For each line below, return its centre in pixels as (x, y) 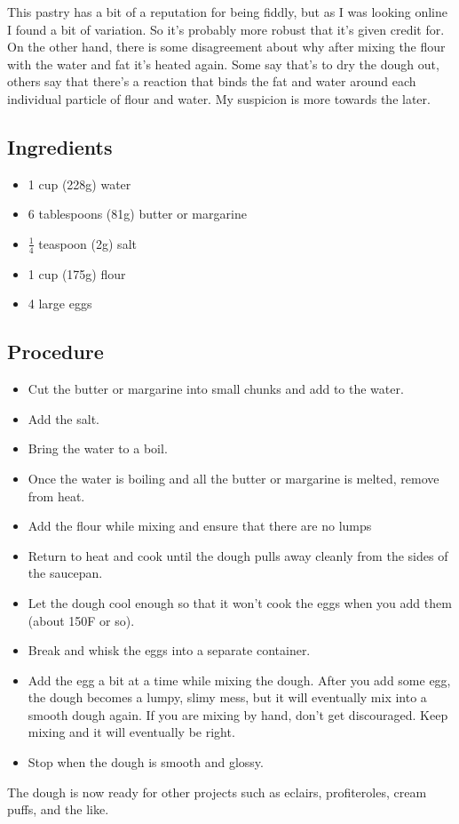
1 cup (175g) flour (77, 273)
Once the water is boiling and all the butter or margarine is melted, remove (233, 478)
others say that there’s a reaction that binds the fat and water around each (212, 81)
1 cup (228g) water (79, 184)
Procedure (55, 352)
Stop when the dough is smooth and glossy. (146, 762)
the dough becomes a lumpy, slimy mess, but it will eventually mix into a (227, 697)
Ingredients (60, 146)
